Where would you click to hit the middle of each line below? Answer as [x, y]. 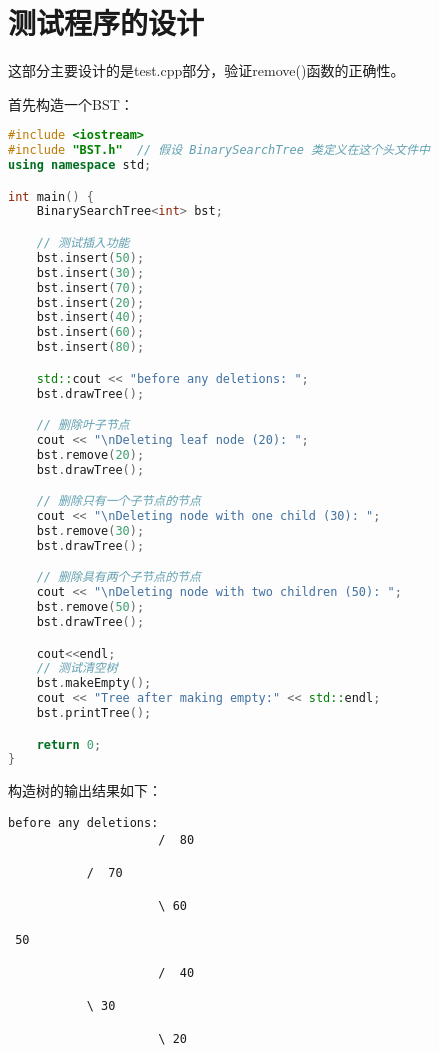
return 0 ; [69, 744]
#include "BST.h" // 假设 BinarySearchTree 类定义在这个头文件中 [219, 150]
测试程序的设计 [106, 22]
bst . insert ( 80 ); [90, 347]
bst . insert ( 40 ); [90, 317]
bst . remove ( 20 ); [90, 454]
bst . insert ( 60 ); [90, 332]
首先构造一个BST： [71, 103]
